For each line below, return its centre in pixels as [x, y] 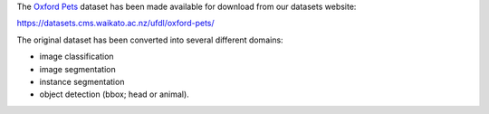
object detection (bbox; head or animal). [114, 94]
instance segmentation [82, 81]
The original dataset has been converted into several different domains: [150, 40]
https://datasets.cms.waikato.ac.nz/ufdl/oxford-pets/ [115, 24]
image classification [77, 57]
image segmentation [78, 69]
